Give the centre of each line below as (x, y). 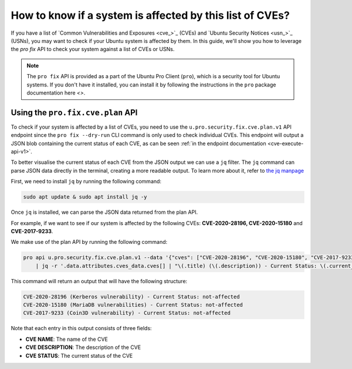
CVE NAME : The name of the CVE (67, 339)
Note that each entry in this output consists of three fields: (81, 328)
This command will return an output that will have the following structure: (99, 281)
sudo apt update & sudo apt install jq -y (85, 197)
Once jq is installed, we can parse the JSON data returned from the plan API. (104, 212)
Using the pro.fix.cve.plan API (74, 113)
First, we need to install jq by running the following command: (86, 182)
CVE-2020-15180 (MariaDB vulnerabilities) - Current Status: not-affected (133, 305)
